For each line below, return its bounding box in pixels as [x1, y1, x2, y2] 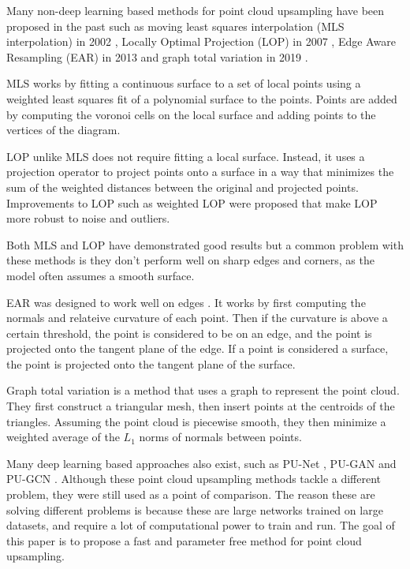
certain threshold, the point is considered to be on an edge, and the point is [6, 324, 372, 341]
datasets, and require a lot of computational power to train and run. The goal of [6, 517, 395, 533]
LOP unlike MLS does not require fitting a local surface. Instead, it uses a [6, 148, 365, 164]
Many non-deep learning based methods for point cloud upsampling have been [6, 2, 385, 18]
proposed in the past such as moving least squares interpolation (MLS [6, 17, 345, 34]
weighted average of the [6, 429, 120, 445]
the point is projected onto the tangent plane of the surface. [6, 355, 296, 372]
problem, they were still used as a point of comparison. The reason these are [6, 486, 375, 503]
